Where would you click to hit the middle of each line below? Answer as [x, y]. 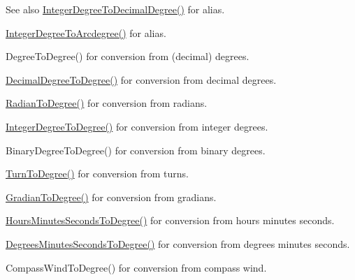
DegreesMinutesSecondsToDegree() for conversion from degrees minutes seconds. [178, 243]
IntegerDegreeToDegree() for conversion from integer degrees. [137, 126]
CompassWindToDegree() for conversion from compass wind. [136, 267]
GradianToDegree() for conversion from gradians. [111, 197]
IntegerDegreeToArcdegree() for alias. [86, 32]
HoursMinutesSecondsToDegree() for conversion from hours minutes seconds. [170, 220]
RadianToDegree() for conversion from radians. [107, 103]
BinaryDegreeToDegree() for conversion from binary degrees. [136, 150]
